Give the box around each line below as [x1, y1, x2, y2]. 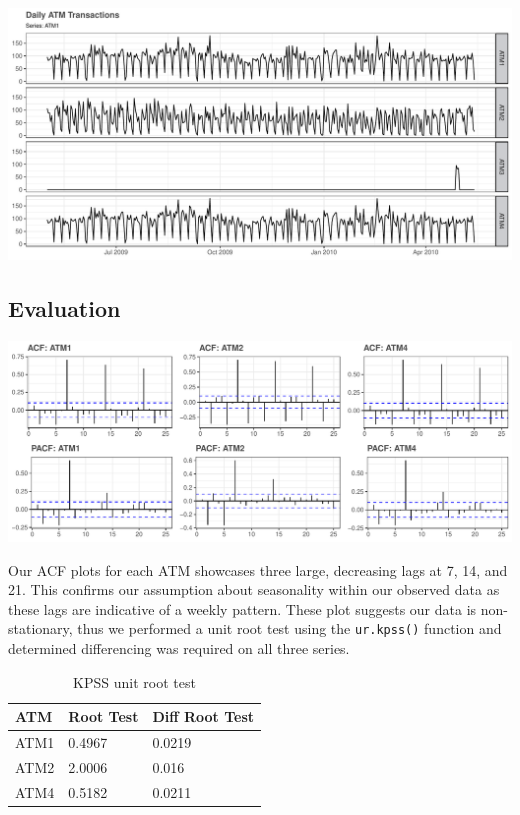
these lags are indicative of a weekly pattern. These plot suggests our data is [8, 598, 477, 619]
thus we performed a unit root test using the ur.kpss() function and [77, 618, 502, 639]
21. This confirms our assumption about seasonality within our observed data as [8, 579, 500, 600]
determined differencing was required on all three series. [8, 638, 350, 659]
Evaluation [8, 292, 121, 323]
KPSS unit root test [73, 671, 196, 692]
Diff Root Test [152, 706, 255, 727]
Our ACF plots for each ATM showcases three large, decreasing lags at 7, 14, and [8, 559, 508, 580]
